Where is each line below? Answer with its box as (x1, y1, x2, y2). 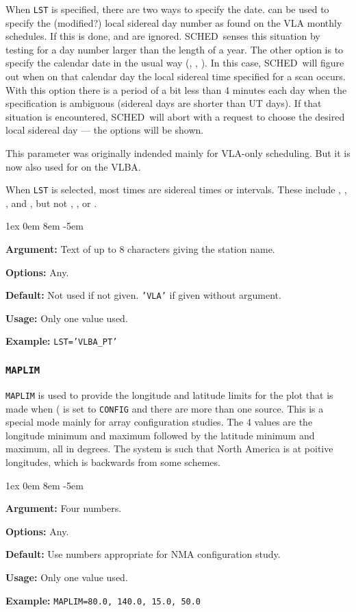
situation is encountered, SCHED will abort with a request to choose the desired (5, 109, 345, 123)
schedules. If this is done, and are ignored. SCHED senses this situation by (5, 29, 320, 43)
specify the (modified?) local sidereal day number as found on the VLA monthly (5, 15, 342, 29)
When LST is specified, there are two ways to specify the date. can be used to (5, 2, 329, 16)
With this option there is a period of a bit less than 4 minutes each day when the (5, 82, 347, 97)
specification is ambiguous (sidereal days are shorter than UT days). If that (5, 96, 322, 110)
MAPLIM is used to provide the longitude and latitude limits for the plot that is (5, 387, 333, 402)
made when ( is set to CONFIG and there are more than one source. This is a (5, 401, 324, 415)
